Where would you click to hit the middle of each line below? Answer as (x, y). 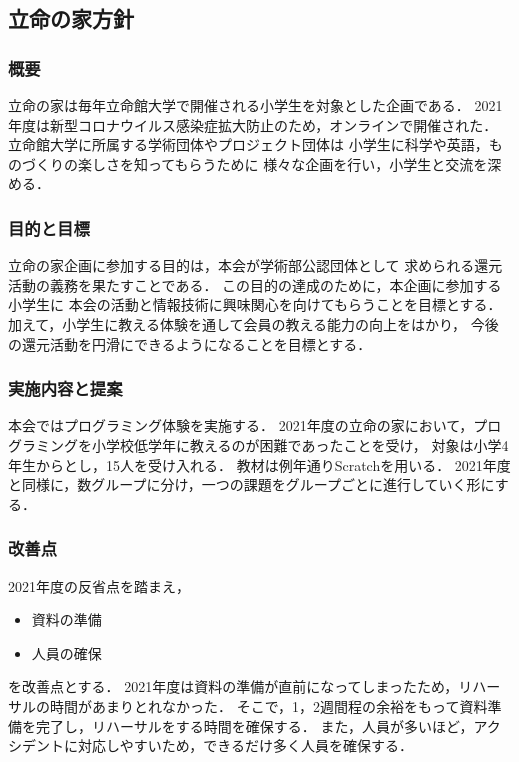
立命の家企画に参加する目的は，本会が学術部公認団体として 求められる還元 (255, 265)
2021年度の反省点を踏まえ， (99, 585)
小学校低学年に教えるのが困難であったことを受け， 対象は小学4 (300, 444)
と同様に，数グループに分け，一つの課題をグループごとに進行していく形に (251, 484)
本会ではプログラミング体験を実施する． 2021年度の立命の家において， (241, 425)
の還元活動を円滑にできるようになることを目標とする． (190, 343)
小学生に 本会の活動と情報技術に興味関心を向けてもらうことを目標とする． (255, 304)
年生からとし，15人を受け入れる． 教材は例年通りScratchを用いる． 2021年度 (259, 464)
